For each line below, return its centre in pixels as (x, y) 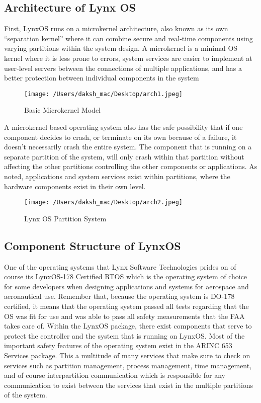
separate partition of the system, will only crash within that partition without (124, 156)
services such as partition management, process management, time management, (128, 365)
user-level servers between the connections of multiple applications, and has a (123, 68)
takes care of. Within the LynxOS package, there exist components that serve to (128, 326)
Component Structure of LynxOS (93, 245)
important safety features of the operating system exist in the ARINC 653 (118, 345)
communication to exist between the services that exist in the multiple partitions (129, 385)
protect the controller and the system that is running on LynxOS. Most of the (124, 335)
